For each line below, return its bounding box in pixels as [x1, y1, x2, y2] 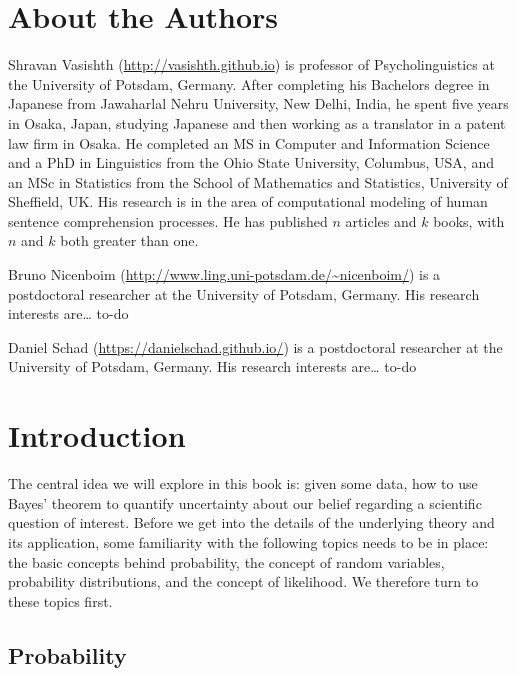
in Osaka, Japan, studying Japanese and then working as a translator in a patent [8, 112, 506, 133]
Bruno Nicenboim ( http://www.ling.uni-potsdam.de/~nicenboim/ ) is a [8, 264, 441, 285]
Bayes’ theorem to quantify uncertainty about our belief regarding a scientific [8, 492, 482, 513]
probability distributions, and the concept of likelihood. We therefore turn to [8, 571, 479, 592]
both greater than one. [60, 230, 199, 251]
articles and [345, 210, 417, 231]
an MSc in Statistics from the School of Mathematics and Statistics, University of [8, 171, 508, 192]
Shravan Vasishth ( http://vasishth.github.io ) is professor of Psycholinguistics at [8, 54, 495, 75]
